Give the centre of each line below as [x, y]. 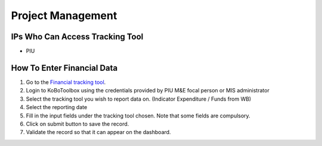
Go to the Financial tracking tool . [66, 82]
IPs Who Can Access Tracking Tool [77, 37]
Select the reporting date [57, 107]
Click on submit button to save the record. [78, 124]
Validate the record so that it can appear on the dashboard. [98, 132]
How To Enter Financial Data [64, 68]
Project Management [64, 15]
